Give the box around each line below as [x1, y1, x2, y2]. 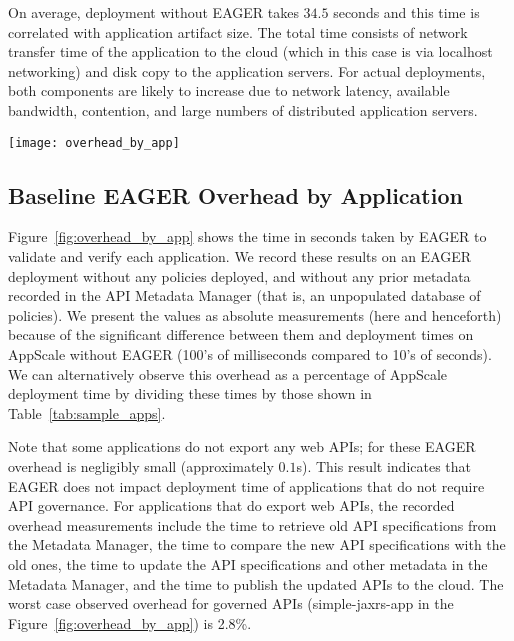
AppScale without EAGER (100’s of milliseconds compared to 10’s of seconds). [8, 343, 492, 364]
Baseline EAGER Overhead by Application [8, 179, 463, 210]
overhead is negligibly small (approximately [8, 455, 274, 476]
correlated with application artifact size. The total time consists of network [8, 21, 468, 42]
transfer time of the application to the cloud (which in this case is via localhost [8, 41, 493, 62]
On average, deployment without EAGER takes [8, 2, 299, 22]
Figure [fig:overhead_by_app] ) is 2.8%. [8, 612, 252, 633]
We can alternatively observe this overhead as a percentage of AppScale [8, 363, 448, 384]
